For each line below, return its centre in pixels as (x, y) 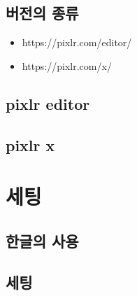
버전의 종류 (42, 13)
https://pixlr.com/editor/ (77, 42)
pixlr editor (48, 103)
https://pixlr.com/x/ (67, 65)
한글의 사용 (42, 240)
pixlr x (30, 145)
